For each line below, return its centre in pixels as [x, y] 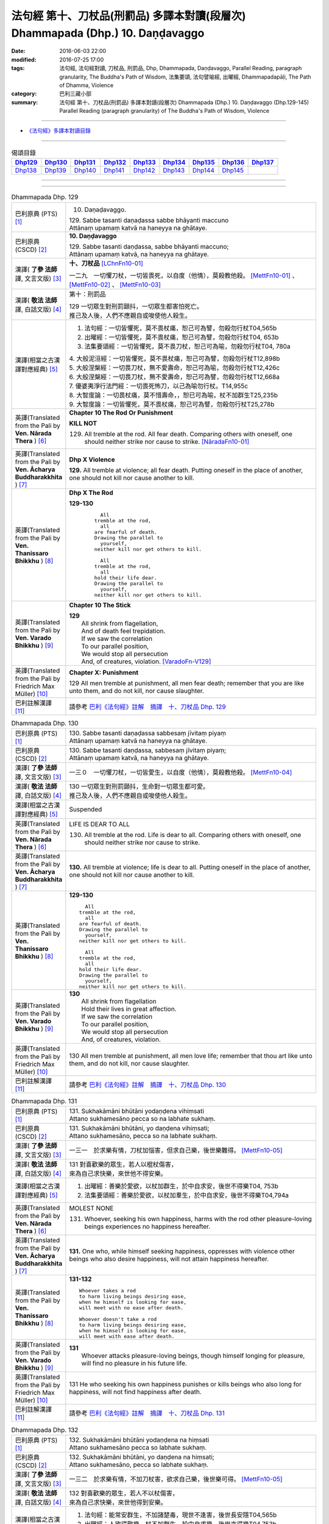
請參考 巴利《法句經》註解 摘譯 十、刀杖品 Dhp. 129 [147, 707]
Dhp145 [233, 171]
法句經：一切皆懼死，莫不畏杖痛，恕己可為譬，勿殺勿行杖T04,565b [181, 328]
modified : [24, 59]
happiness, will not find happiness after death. [136, 1392]
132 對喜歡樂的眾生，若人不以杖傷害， [124, 1493]
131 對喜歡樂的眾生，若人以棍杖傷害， [123, 1164]
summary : [25, 102]
